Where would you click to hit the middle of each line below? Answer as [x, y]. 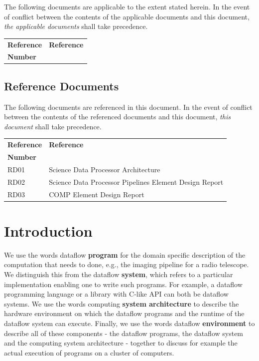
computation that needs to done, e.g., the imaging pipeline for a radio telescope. [127, 264]
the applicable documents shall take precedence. [76, 26]
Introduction [48, 230]
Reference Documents [62, 86]
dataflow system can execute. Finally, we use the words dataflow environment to [129, 323]
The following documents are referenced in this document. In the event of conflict [128, 107]
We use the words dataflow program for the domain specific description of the [125, 254]
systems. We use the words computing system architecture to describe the [122, 303]
